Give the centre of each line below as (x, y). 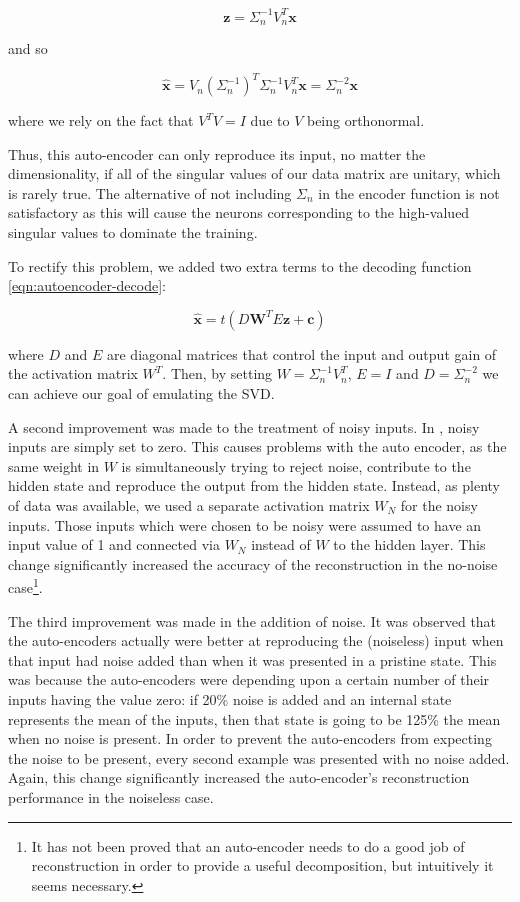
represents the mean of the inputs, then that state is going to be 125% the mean (254, 718)
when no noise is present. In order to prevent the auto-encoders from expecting (250, 738)
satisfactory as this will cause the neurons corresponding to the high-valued (239, 212)
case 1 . (25, 585)
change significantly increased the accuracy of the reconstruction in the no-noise (253, 563)
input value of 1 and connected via (114, 544)
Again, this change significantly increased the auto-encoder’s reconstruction (239, 777)
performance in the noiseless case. (111, 796)
